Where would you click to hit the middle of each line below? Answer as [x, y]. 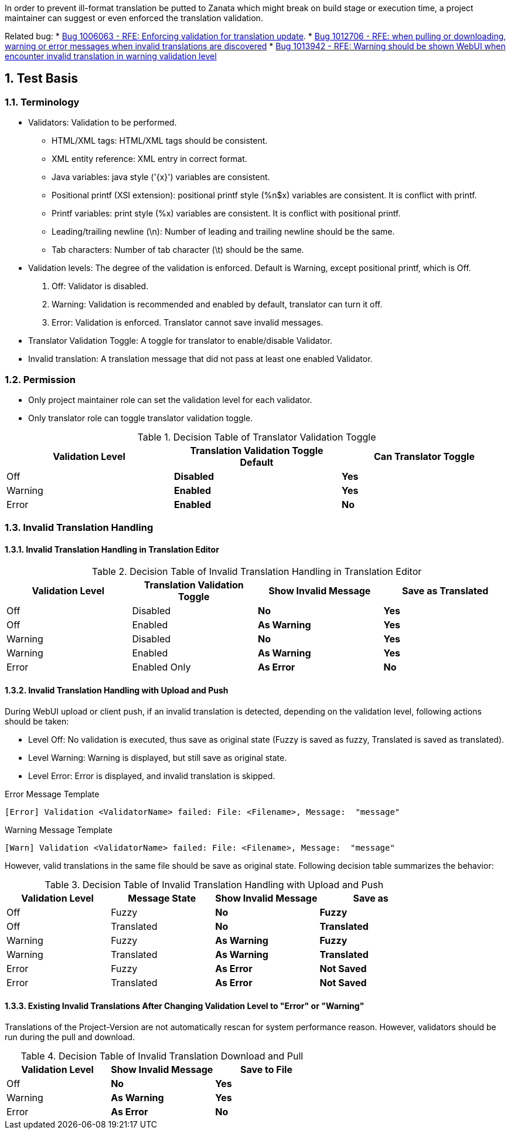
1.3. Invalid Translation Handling [79, 528]
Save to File [266, 1069]
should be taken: [37, 721]
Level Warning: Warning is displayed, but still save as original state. [158, 757]
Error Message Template [52, 794]
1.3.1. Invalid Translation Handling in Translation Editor [112, 549]
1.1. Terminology [42, 102]
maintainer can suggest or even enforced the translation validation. [134, 18]
